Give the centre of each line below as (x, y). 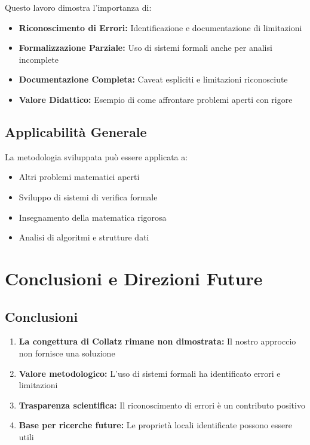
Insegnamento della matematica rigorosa (93, 217)
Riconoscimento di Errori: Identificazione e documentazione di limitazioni (160, 27)
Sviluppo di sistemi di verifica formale (88, 196)
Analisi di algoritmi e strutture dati (84, 237)
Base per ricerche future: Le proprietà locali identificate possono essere (155, 425)
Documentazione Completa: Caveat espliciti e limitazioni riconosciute (153, 79)
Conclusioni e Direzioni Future (134, 278)
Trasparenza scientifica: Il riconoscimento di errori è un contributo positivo (162, 405)
